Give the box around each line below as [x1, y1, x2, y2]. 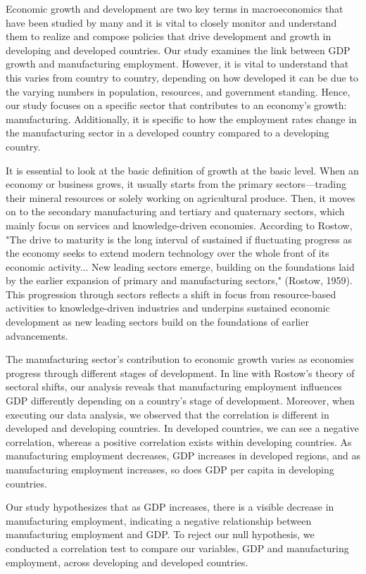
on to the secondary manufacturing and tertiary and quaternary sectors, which [6, 204, 345, 219]
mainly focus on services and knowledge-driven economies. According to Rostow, [6, 217, 353, 232]
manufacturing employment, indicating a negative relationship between [6, 513, 312, 528]
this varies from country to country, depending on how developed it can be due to [6, 70, 358, 84]
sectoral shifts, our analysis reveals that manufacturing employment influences [6, 379, 342, 394]
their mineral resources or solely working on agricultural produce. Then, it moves [6, 190, 355, 205]
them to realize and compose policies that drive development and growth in [6, 29, 332, 44]
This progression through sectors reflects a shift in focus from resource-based [6, 286, 336, 301]
